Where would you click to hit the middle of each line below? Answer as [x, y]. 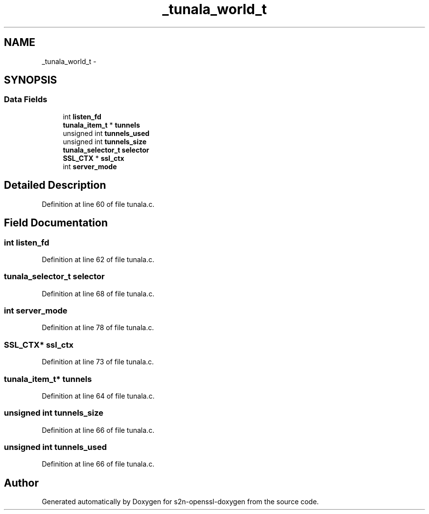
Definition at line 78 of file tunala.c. [98, 328]
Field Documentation [56, 223]
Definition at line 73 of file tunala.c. [98, 362]
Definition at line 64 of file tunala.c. [98, 396]
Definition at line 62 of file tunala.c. [98, 259]
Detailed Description [55, 185]
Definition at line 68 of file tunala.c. [98, 293]
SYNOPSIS [31, 80]
